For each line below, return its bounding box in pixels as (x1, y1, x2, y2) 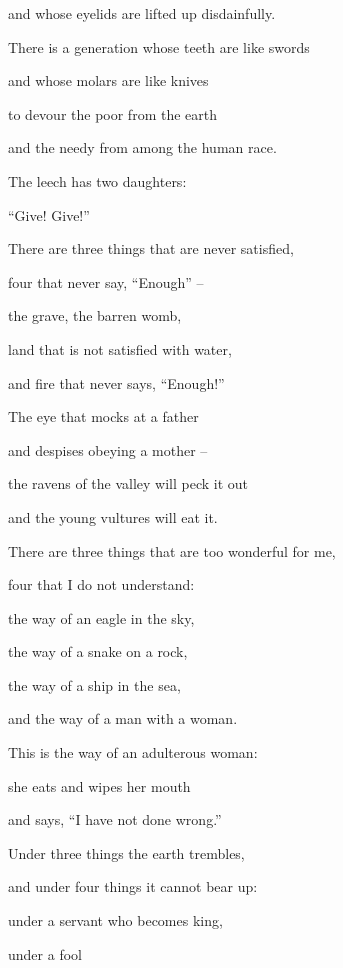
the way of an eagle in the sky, (8, 607, 195, 628)
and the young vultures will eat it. (8, 506, 218, 527)
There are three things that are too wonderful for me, (8, 540, 336, 561)
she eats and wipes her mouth (8, 775, 191, 796)
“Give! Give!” (8, 204, 90, 225)
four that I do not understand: (8, 574, 195, 595)
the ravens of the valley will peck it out (8, 473, 249, 494)
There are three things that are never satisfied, (8, 238, 294, 259)
